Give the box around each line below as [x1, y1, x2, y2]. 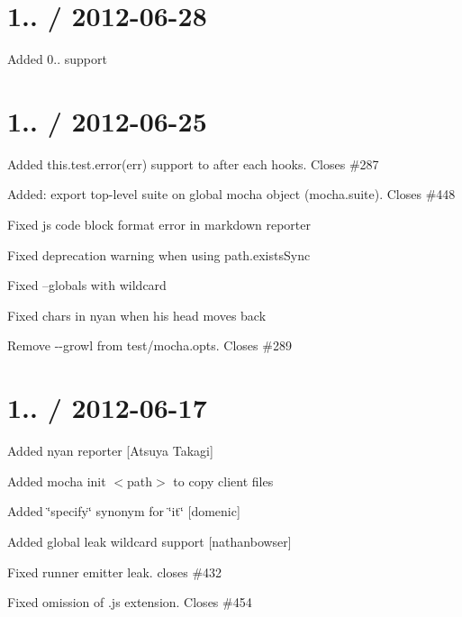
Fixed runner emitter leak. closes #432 [7, 562, 222, 581]
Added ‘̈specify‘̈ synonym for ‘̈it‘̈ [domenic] [7, 502, 240, 521]
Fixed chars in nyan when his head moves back [7, 305, 267, 324]
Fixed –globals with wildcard [7, 276, 167, 295]
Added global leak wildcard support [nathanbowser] [7, 531, 292, 550]
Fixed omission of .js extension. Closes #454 [7, 593, 252, 612]
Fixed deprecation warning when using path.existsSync [7, 245, 311, 264]
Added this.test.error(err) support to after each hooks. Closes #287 [7, 154, 379, 173]
